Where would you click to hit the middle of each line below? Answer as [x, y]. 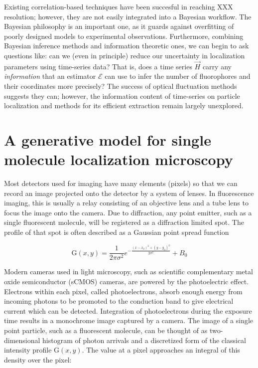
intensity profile [28, 350]
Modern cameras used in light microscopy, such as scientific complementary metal [129, 272]
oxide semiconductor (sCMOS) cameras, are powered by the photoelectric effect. [127, 281]
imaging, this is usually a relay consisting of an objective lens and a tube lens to [126, 203]
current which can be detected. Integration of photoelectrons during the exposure [128, 310]
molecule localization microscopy [119, 159]
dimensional [22, 340]
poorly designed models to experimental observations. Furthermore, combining [124, 36]
